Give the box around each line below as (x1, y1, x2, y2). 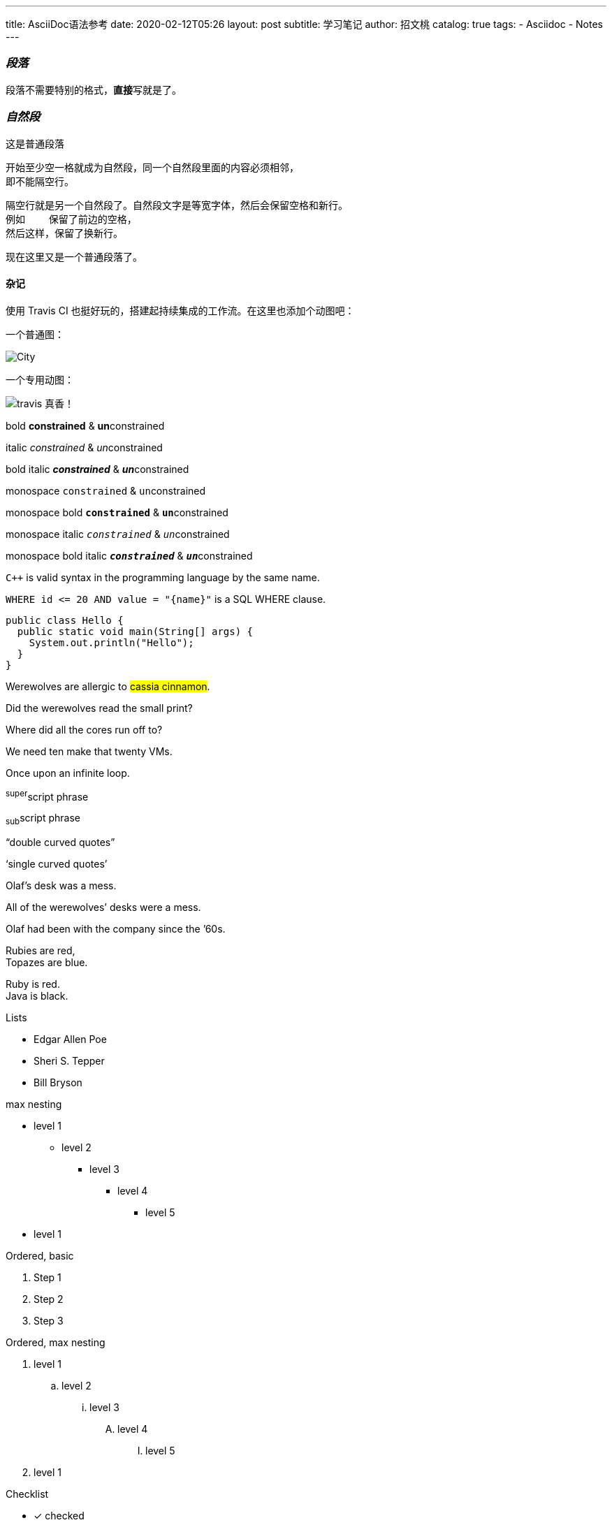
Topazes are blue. (6, 956, 88, 969)
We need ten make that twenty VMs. (6, 745, 173, 757)
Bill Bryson (34, 1077, 82, 1089)
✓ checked (34, 1510, 85, 1522)
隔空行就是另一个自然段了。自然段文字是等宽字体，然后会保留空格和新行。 (6, 199, 348, 211)
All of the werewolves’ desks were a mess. (6, 901, 201, 914)
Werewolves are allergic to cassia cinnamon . (6, 680, 210, 692)
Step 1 (34, 1271, 61, 1284)
